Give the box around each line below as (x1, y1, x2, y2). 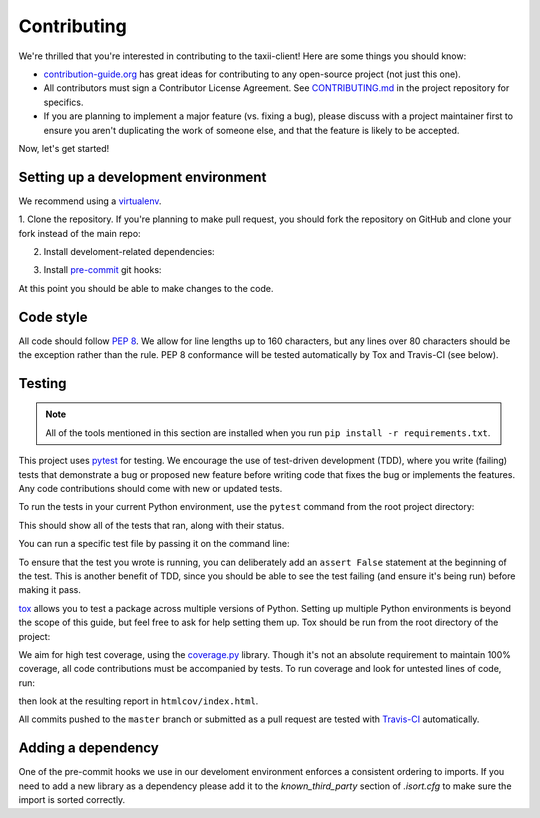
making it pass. (18, 584, 82, 596)
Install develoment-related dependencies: (43, 245, 215, 257)
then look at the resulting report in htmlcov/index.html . (18, 695, 259, 707)
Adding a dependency (18, 740, 159, 757)
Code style (18, 308, 88, 325)
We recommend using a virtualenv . (18, 195, 162, 207)
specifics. (43, 96, 84, 108)
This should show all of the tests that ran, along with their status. (18, 519, 285, 531)
